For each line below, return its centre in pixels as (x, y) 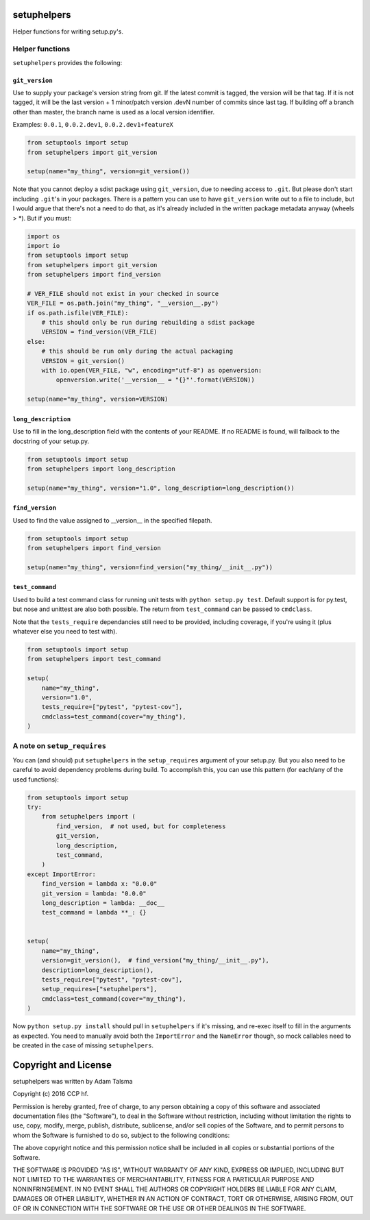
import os (44, 236)
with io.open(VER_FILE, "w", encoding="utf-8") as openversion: (152, 370)
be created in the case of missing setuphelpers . (83, 1045)
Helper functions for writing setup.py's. (68, 32)
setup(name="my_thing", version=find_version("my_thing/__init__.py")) (150, 567)
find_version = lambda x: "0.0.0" (99, 884)
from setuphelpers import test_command (94, 659)
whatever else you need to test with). (65, 631)
